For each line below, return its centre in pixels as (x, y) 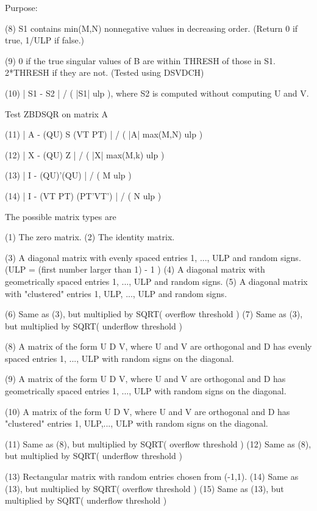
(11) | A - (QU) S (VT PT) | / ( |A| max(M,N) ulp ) (104, 134)
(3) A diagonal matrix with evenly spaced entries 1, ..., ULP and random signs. (153, 257)
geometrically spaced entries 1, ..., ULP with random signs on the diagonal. (146, 391)
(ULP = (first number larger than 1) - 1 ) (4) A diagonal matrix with (135, 269)
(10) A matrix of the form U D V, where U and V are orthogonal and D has (148, 411)
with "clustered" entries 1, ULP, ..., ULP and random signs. (116, 293)
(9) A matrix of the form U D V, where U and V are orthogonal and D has (145, 379)
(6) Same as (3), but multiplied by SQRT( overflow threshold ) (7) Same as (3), (154, 314)
